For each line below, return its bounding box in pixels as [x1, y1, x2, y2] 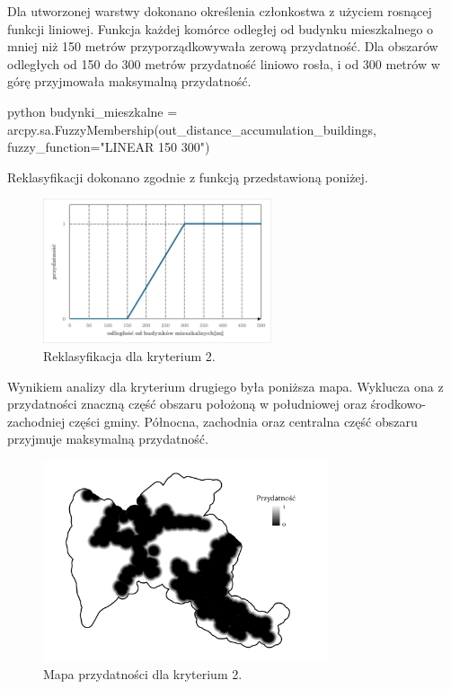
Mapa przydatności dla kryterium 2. [43, 665, 243, 684]
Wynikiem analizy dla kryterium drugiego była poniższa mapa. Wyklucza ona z [7, 376, 444, 395]
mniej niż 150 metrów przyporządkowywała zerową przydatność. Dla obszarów [7, 37, 438, 56]
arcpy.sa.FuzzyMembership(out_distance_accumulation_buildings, [7, 119, 376, 138]
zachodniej [7, 411, 66, 430]
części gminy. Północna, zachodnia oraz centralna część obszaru [68, 411, 418, 430]
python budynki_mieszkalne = [7, 102, 178, 120]
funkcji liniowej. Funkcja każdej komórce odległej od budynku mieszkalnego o [7, 19, 434, 38]
